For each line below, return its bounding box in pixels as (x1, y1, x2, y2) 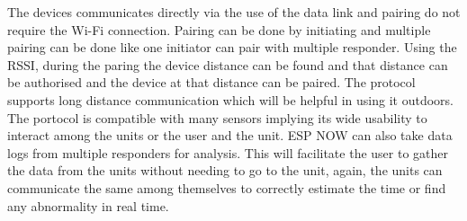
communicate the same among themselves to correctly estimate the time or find (7, 178, 446, 197)
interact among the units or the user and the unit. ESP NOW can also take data (7, 126, 453, 145)
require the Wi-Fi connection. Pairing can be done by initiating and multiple (7, 20, 431, 39)
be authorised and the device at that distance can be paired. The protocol (7, 73, 416, 92)
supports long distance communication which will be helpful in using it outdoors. (7, 90, 454, 109)
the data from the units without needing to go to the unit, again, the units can (7, 161, 443, 180)
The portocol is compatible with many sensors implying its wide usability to (7, 108, 427, 127)
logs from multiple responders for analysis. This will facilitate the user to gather (7, 143, 448, 162)
